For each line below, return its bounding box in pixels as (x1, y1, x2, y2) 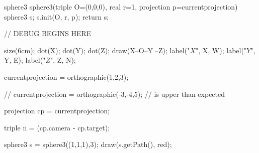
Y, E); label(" (4, 55, 46, 65)
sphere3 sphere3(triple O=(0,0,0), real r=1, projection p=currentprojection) (4, 2, 238, 12)
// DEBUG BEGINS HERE (4, 28, 92, 39)
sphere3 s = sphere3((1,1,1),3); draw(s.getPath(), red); (4, 139, 172, 149)
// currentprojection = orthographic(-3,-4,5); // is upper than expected (4, 88, 225, 99)
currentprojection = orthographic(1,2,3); (4, 71, 129, 82)
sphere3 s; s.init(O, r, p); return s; (4, 11, 109, 22)
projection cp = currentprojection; (4, 105, 110, 116)
